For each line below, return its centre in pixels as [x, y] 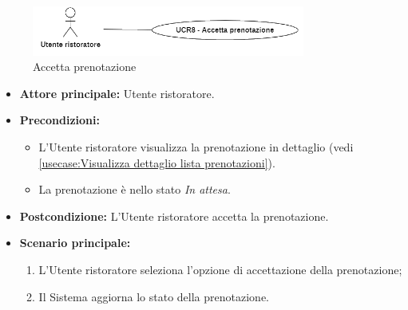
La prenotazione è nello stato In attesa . [135, 189]
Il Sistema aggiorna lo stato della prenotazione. [154, 296]
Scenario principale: [75, 243]
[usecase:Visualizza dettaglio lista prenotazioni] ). [157, 162]
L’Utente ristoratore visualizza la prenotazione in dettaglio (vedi [196, 147]
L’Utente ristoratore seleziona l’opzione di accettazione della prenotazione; [220, 269]
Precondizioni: [59, 120]
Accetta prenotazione [85, 67]
